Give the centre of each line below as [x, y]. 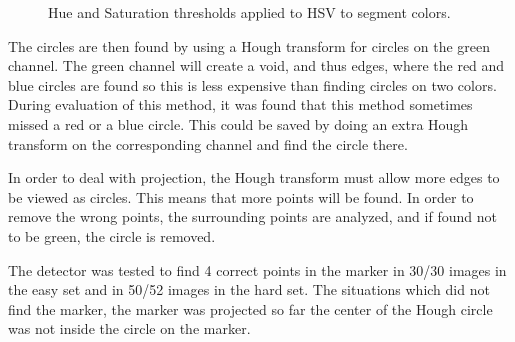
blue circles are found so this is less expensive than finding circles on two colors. [252, 84]
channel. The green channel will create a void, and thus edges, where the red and [256, 65]
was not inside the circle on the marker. [129, 328]
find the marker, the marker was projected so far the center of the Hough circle [250, 308]
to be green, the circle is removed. [112, 235]
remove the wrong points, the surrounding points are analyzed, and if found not [252, 216]
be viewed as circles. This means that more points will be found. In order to [241, 196]
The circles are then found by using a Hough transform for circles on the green [249, 45]
